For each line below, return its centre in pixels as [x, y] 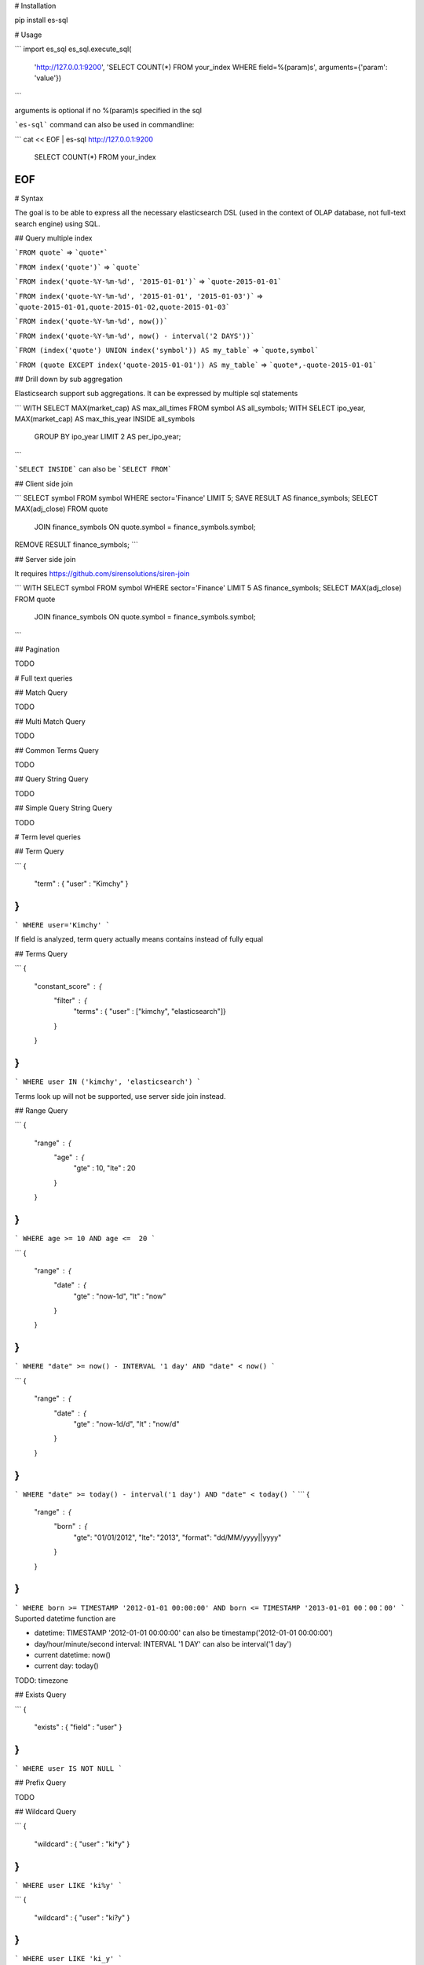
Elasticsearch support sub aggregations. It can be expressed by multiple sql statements [156, 394]
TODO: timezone [41, 1680]
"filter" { [71, 1001]
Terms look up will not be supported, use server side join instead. [120, 1096]
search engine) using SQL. [58, 223]
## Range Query [41, 1110]
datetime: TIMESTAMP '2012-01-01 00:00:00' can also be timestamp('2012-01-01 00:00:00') [184, 1633]
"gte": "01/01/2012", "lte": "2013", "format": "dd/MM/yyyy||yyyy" [177, 1537]
